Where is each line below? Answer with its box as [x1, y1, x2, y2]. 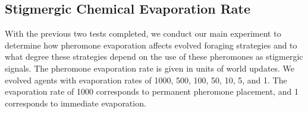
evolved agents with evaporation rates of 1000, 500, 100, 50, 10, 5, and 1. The [5, 73, 287, 86]
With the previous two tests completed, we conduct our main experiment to [5, 27, 281, 40]
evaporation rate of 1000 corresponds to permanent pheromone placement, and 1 [5, 85, 298, 98]
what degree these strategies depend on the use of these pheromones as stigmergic [5, 50, 303, 63]
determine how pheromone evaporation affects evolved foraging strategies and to [5, 38, 297, 51]
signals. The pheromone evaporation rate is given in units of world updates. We [5, 62, 295, 74]
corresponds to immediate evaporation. [5, 96, 146, 109]
